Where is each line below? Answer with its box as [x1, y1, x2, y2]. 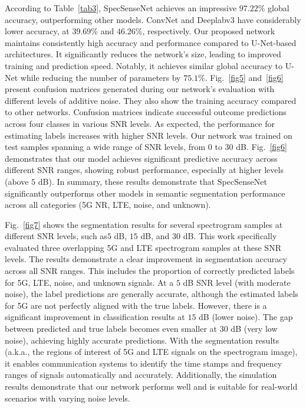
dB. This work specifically [183, 230, 277, 242]
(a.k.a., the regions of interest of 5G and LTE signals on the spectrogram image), [5, 345, 298, 358]
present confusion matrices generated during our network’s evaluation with [5, 83, 275, 95]
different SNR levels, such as [5, 230, 107, 242]
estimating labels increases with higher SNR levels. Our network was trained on [5, 129, 292, 141]
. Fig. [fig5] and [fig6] [205, 71, 284, 83]
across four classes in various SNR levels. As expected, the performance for [5, 117, 275, 129]
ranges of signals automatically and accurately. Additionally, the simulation [5, 368, 277, 381]
